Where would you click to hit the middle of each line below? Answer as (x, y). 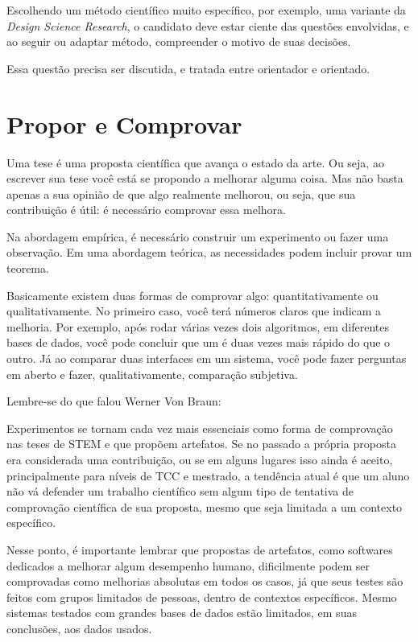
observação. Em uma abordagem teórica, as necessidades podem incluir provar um (209, 252)
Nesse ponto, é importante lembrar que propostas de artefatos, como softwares (200, 549)
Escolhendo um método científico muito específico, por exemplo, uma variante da (206, 10)
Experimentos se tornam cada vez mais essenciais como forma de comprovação (200, 428)
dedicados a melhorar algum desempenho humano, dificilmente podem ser (188, 565)
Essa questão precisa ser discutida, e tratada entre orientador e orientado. (188, 68)
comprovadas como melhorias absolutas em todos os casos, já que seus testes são (205, 581)
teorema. (28, 268)
